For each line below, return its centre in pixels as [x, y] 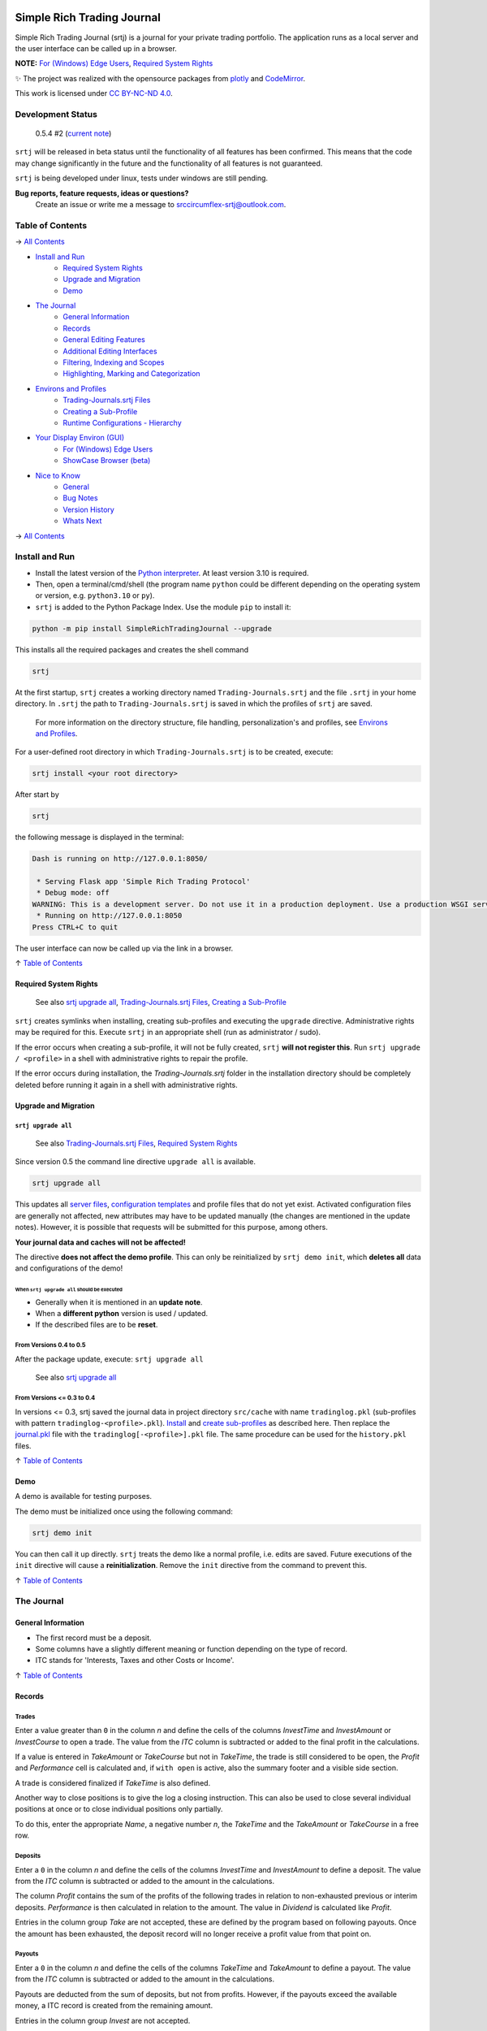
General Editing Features [104, 340]
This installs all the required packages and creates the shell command [132, 649]
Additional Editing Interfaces [110, 351]
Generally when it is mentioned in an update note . [119, 1302]
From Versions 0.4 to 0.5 [50, 1345]
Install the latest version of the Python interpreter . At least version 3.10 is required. [172, 573]
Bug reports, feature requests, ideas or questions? [102, 193]
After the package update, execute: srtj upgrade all [109, 1359]
